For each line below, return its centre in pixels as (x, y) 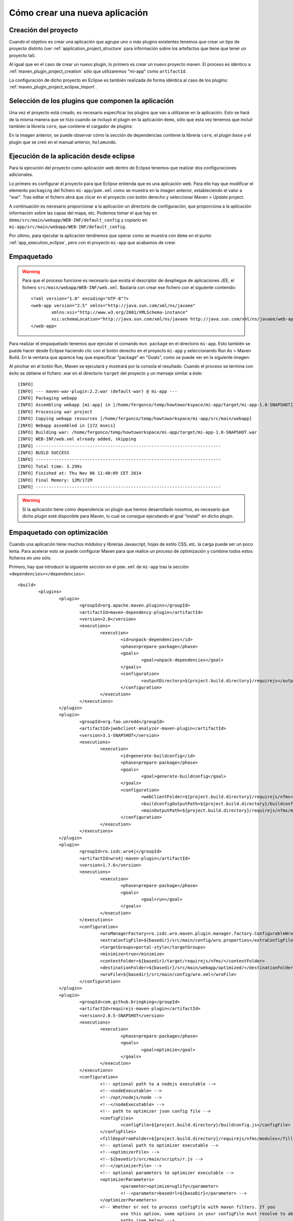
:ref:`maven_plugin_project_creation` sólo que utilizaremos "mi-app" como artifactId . (98, 71)
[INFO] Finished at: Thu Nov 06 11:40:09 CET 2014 (80, 473)
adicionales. (21, 175)
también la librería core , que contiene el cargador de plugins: (71, 126)
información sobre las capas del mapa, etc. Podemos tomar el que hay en (83, 213)
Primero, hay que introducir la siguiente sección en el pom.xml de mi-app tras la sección (99, 567)
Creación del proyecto (43, 30)
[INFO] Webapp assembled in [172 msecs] (67, 425)
